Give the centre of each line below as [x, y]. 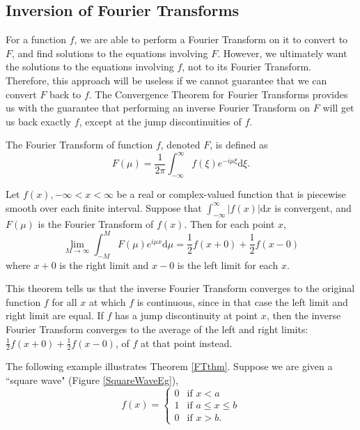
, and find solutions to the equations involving [110, 53]
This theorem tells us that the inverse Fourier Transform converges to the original [180, 288]
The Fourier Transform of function [79, 145]
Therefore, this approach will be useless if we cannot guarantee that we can [166, 80]
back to [65, 94]
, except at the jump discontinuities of [160, 121]
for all [64, 301]
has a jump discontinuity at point [187, 315]
